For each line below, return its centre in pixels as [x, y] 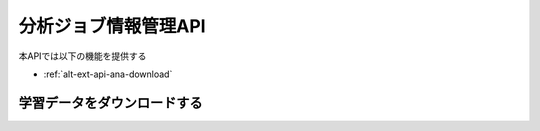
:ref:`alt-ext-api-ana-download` [108, 74]
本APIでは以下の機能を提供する [82, 56]
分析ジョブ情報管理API [112, 26]
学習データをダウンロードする [110, 102]
